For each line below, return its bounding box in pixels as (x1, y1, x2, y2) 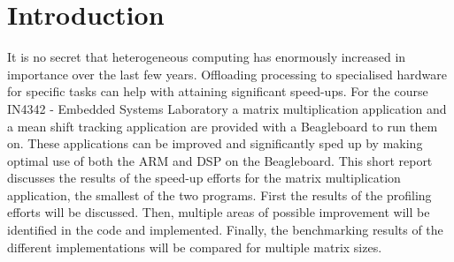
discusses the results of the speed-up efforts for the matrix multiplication (7, 168, 401, 187)
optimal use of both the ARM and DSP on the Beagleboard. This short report (7, 151, 433, 169)
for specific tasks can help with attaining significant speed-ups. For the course (7, 82, 428, 101)
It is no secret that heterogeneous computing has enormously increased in (7, 48, 406, 66)
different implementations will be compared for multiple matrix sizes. (7, 237, 382, 256)
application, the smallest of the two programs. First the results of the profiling (7, 185, 432, 204)
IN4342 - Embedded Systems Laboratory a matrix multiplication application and (7, 99, 447, 117)
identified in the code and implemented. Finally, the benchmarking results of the (7, 221, 443, 239)
